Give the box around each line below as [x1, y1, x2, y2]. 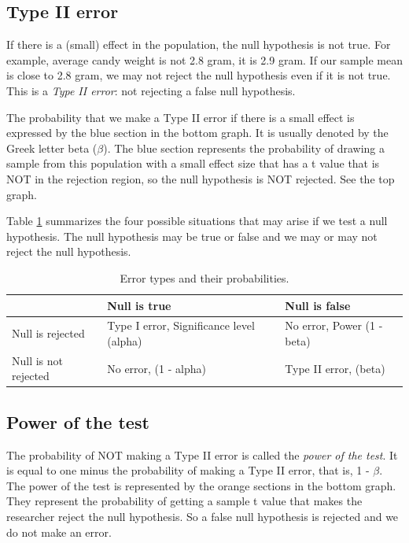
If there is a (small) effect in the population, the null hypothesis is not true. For [6, 36, 391, 53]
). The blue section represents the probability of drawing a [103, 139, 385, 156]
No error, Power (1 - [285, 317, 383, 334]
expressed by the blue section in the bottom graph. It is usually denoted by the [6, 124, 389, 141]
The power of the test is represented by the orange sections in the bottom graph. [6, 477, 396, 493]
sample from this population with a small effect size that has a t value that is [6, 155, 380, 172]
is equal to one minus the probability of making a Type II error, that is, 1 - [6, 462, 370, 478]
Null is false [285, 297, 351, 313]
